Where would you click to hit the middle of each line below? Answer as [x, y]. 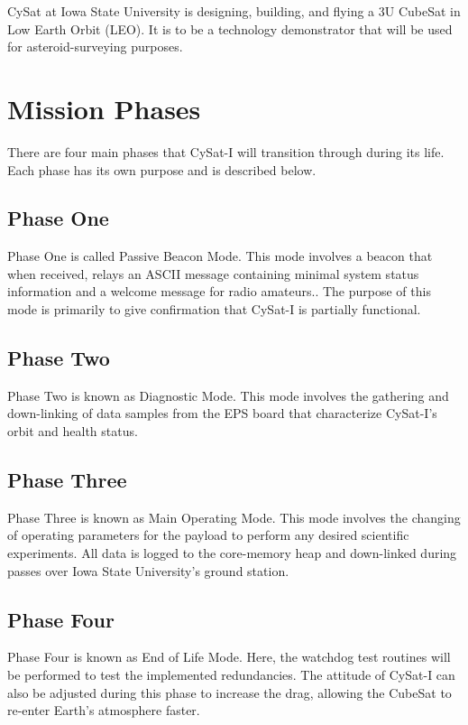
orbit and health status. [73, 431]
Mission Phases [104, 108]
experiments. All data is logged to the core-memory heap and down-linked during [232, 553]
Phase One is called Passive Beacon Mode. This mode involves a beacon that [220, 256]
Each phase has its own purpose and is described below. [162, 169]
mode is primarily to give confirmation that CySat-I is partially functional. [214, 309]
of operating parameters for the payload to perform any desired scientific [208, 535]
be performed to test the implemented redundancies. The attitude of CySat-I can [231, 675]
